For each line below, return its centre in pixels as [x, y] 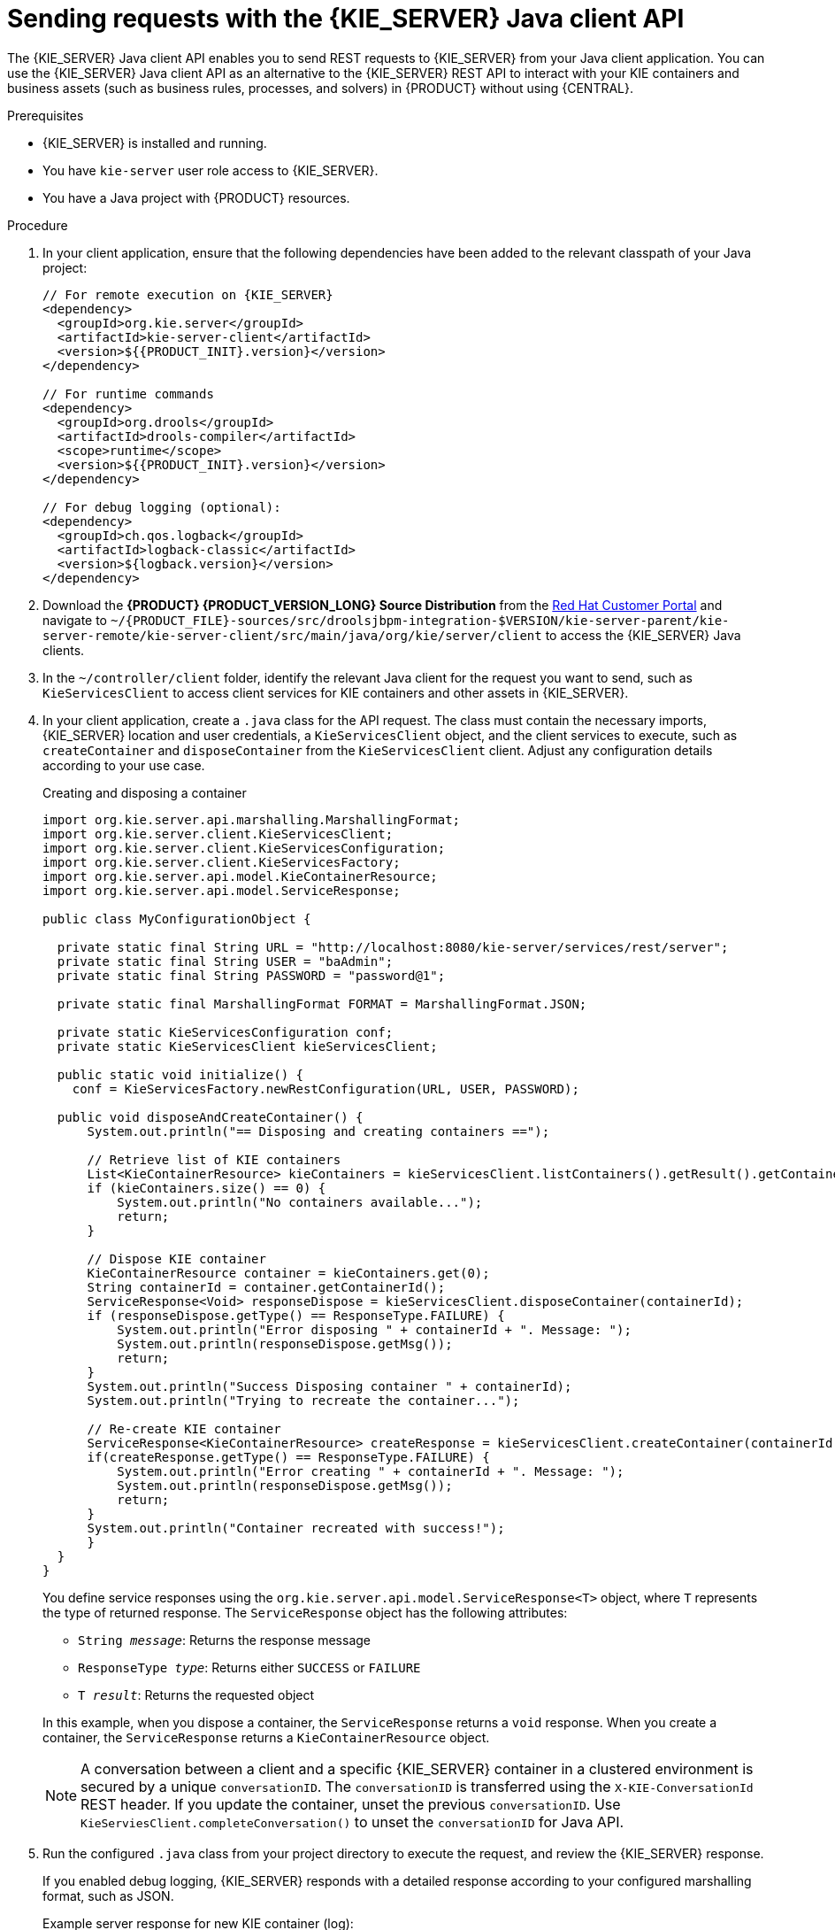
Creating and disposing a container [145, 792]
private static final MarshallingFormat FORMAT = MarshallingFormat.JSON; [322, 1004]
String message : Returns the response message [225, 1640]
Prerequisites [46, 115]
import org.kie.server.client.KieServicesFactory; [222, 862]
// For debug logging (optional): [162, 507]
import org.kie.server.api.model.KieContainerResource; [240, 876]
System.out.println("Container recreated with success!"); [296, 1528]
